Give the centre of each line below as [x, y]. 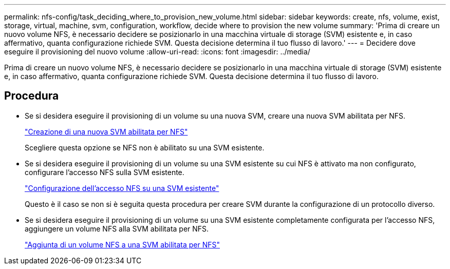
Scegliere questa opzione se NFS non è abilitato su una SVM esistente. [145, 147]
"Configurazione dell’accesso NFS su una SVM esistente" [122, 188]
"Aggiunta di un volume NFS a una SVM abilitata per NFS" [122, 244]
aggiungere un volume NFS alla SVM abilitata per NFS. [117, 228]
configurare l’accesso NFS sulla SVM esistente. [105, 172]
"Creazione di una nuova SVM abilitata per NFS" [106, 131]
